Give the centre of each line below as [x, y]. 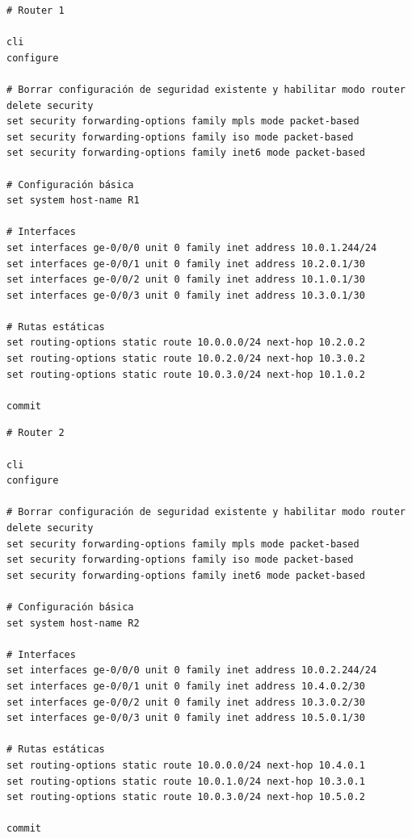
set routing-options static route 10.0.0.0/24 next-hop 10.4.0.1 [186, 765]
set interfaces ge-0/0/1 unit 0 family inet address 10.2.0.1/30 [186, 264]
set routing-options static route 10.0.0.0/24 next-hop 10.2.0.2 [186, 343]
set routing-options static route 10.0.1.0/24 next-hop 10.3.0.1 [186, 781]
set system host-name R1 [73, 201]
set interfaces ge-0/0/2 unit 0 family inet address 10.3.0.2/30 [186, 702]
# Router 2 [36, 433]
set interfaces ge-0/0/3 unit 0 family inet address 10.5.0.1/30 [186, 718]
